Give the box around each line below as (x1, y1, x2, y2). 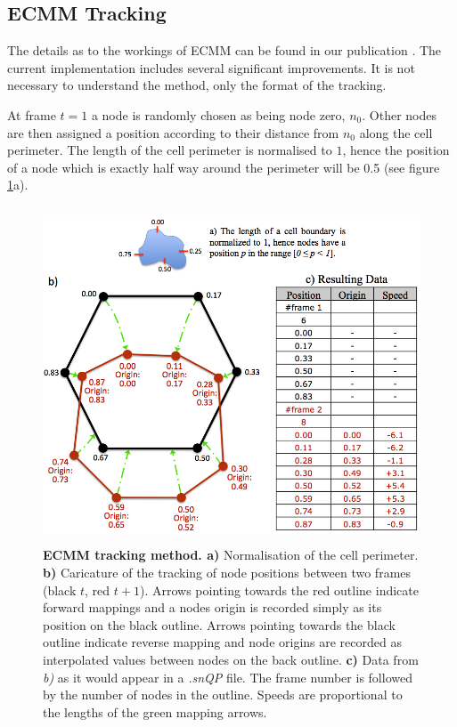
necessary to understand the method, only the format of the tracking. (7, 76, 387, 94)
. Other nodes (362, 105, 437, 124)
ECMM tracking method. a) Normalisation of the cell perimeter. (43, 545, 419, 564)
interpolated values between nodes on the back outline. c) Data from (43, 650, 419, 669)
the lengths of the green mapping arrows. (43, 702, 267, 721)
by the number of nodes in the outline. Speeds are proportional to (43, 685, 403, 704)
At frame (7, 105, 56, 124)
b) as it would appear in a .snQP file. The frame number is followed (43, 667, 412, 686)
